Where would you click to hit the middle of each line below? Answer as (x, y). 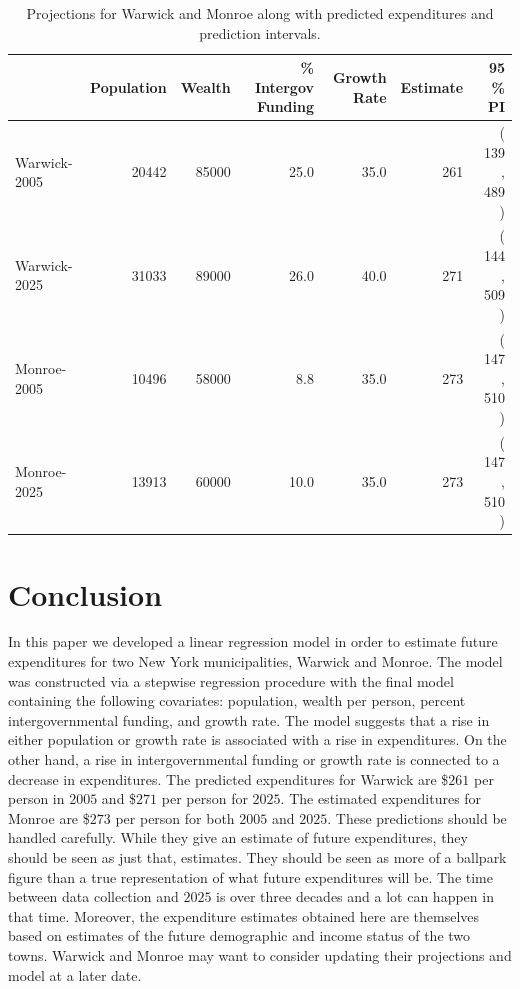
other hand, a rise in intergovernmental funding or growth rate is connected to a (254, 759)
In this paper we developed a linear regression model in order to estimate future (253, 641)
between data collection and (93, 896)
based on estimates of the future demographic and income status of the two (239, 935)
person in (36, 798)
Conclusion (85, 593)
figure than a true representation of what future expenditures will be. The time (250, 876)
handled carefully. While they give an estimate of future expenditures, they (238, 837)
